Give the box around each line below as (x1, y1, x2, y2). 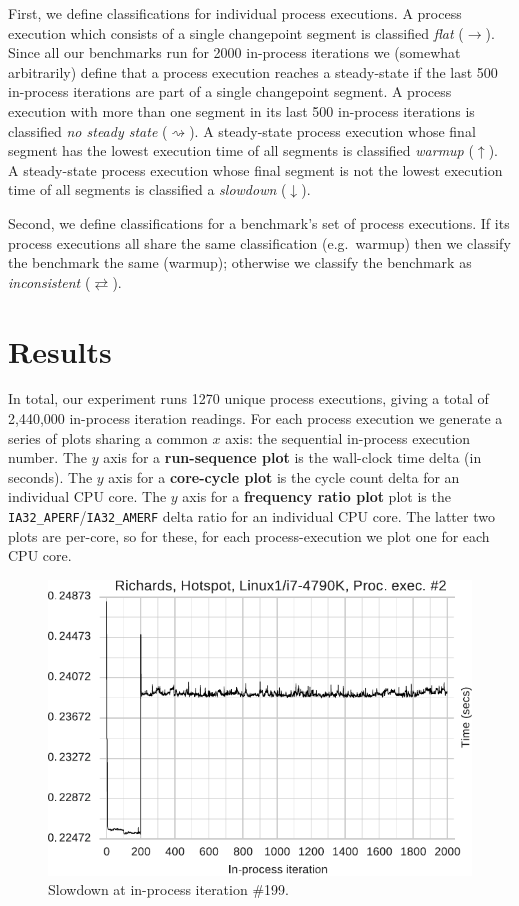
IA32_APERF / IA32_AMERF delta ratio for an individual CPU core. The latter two (8, 506, 495, 526)
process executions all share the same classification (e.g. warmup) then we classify (8, 232, 511, 253)
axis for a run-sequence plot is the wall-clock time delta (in (103, 447, 482, 468)
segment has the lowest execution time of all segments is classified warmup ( (8, 140, 474, 161)
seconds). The (8, 466, 93, 487)
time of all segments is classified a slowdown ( (8, 179, 287, 200)
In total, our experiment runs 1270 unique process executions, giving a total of (8, 388, 489, 409)
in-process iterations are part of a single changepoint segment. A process (8, 81, 452, 102)
